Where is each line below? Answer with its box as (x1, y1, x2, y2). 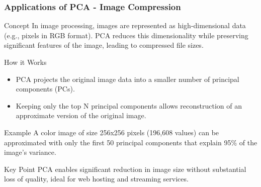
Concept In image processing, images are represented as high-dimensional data (4, 20, 246, 31)
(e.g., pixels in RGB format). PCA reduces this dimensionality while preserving (4, 30, 248, 40)
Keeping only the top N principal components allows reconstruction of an (16, 100, 242, 111)
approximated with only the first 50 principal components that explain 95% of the (4, 137, 257, 147)
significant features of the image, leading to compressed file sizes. (4, 40, 204, 50)
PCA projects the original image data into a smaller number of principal (16, 73, 239, 84)
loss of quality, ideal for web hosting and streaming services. (4, 173, 189, 184)
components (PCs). (16, 83, 75, 94)
